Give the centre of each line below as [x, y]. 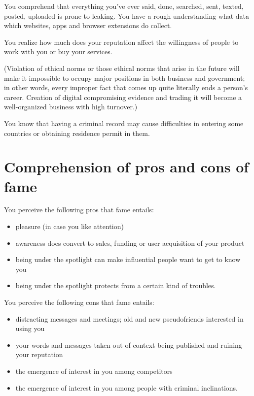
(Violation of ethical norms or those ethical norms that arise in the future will [122, 68]
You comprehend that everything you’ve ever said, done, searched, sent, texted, [124, 6]
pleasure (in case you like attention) [70, 226]
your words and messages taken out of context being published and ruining [129, 345]
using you [30, 328]
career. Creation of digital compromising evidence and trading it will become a [123, 97]
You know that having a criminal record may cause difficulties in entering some [124, 123]
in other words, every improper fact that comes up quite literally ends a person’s [126, 87]
